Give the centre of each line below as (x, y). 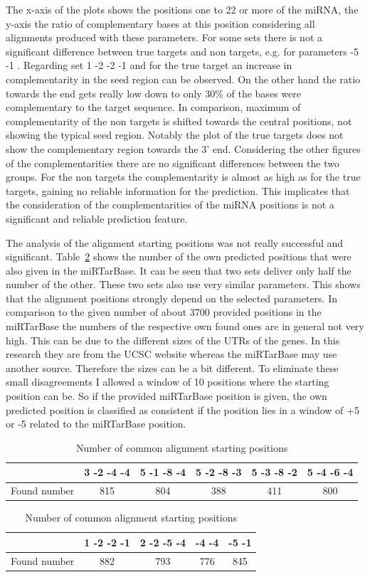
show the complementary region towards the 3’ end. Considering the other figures (183, 148)
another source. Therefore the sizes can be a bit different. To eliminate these (172, 367)
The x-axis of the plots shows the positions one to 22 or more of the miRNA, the (182, 9)
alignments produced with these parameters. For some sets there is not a (164, 37)
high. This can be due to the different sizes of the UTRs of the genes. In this (173, 340)
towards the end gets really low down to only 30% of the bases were (153, 93)
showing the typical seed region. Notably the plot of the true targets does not (175, 135)
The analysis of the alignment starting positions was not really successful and (175, 242)
